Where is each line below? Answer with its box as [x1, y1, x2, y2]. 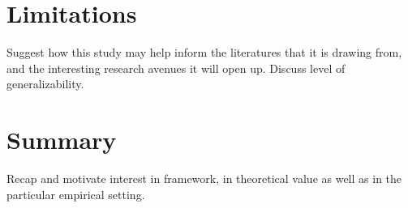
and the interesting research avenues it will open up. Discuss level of [6, 59, 346, 76]
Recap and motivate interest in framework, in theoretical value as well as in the [6, 170, 402, 187]
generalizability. [6, 75, 84, 92]
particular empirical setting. [6, 185, 145, 202]
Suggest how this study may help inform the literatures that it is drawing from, [6, 44, 402, 61]
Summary [6, 123, 117, 156]
